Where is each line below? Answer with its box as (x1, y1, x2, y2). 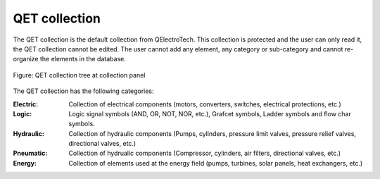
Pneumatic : (13, 149, 48, 158)
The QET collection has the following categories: (13, 87, 154, 95)
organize (13, 55, 39, 63)
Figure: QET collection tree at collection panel (13, 70, 146, 79)
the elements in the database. (39, 55, 126, 63)
